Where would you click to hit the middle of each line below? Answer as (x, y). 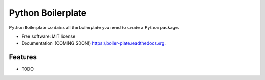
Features (23, 57)
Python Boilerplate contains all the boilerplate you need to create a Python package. (94, 27)
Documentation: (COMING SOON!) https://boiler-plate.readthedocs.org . (94, 43)
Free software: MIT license (48, 36)
